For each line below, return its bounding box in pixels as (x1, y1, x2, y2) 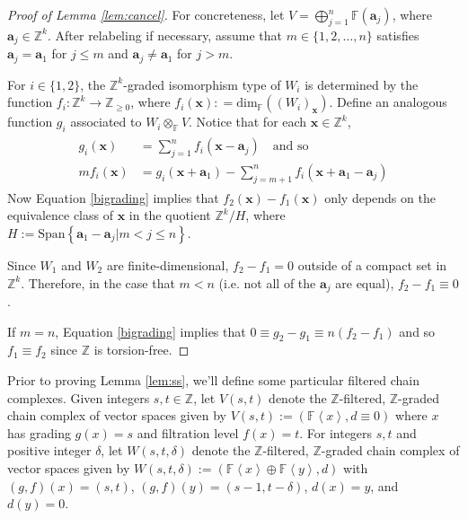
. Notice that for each (189, 112, 307, 131)
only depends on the (324, 188, 436, 207)
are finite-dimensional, (106, 255, 229, 274)
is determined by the (305, 75, 419, 93)
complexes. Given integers (7, 388, 150, 407)
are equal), (335, 273, 394, 292)
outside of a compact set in (297, 255, 447, 274)
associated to (70, 112, 142, 131)
